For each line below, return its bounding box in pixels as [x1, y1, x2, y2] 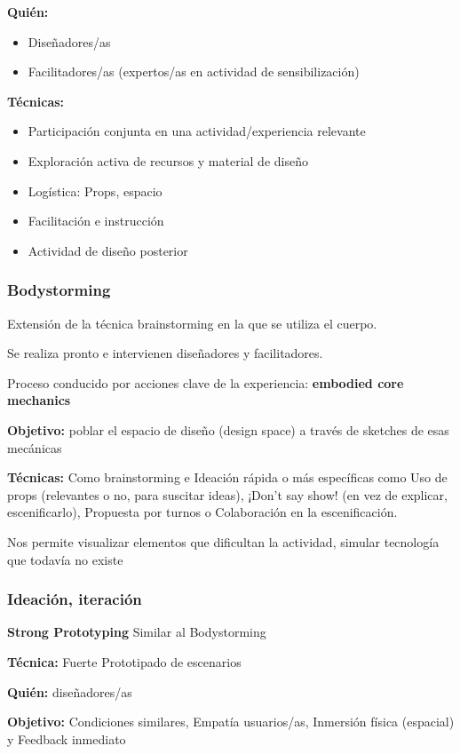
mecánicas [7, 438, 62, 456]
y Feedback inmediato [7, 729, 126, 748]
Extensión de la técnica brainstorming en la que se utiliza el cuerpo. [7, 314, 377, 332]
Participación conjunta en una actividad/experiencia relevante [28, 122, 366, 140]
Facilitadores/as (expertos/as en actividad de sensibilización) [28, 62, 360, 81]
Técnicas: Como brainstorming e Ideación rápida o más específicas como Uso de [7, 468, 448, 487]
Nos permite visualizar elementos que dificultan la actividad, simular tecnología [7, 532, 440, 551]
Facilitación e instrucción [28, 211, 164, 230]
